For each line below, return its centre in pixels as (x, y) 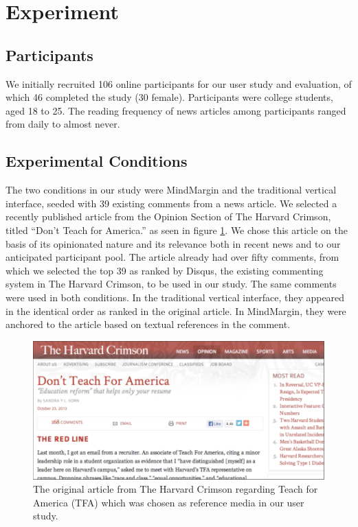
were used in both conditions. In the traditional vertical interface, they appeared (175, 297)
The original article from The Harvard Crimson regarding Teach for (176, 489)
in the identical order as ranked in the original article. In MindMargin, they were (176, 311)
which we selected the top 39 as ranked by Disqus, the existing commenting (165, 270)
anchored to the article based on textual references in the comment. (148, 324)
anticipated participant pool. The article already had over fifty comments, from (172, 257)
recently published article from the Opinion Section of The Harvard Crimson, (168, 216)
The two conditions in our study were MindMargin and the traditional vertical (171, 190)
